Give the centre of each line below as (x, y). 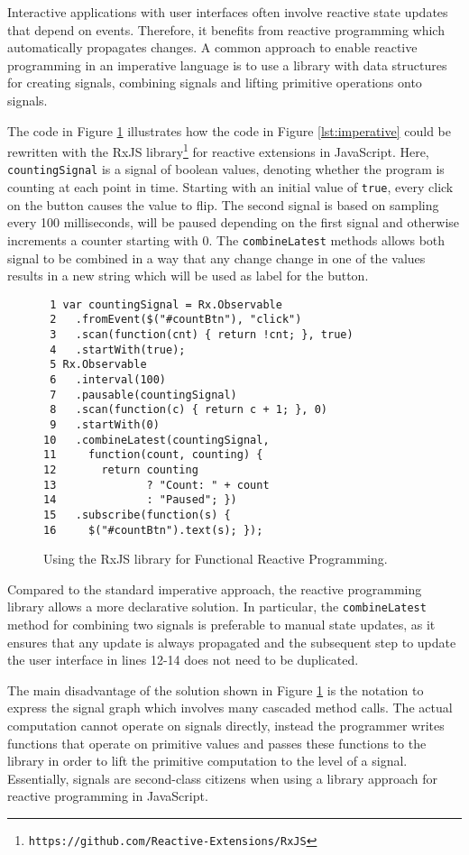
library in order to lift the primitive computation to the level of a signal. (207, 761)
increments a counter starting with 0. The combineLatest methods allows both (226, 239)
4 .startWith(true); (118, 349)
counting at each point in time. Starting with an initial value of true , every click (230, 187)
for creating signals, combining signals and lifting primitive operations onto (215, 83)
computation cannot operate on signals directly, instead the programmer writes (226, 726)
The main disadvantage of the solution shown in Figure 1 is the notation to (216, 690)
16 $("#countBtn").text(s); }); (153, 530)
